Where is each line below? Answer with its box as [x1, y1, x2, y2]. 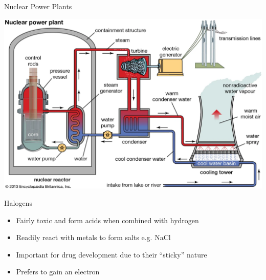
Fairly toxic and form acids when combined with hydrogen [16, 214, 199, 225]
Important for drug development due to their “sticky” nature [16, 249, 207, 260]
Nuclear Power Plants [4, 1, 72, 11]
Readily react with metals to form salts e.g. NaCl [16, 232, 171, 243]
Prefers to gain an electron [16, 266, 100, 277]
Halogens [4, 197, 32, 208]
